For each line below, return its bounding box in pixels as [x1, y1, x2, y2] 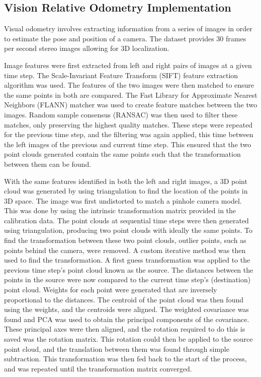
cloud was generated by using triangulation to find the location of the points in [4, 185, 248, 196]
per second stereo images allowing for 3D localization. [4, 43, 169, 53]
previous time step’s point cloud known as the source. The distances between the [4, 264, 253, 275]
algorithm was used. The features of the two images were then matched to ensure [4, 80, 254, 90]
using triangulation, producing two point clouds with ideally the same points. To [4, 225, 252, 235]
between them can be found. [4, 158, 92, 169]
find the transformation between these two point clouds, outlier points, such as [4, 235, 246, 245]
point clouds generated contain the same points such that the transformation [4, 149, 241, 159]
